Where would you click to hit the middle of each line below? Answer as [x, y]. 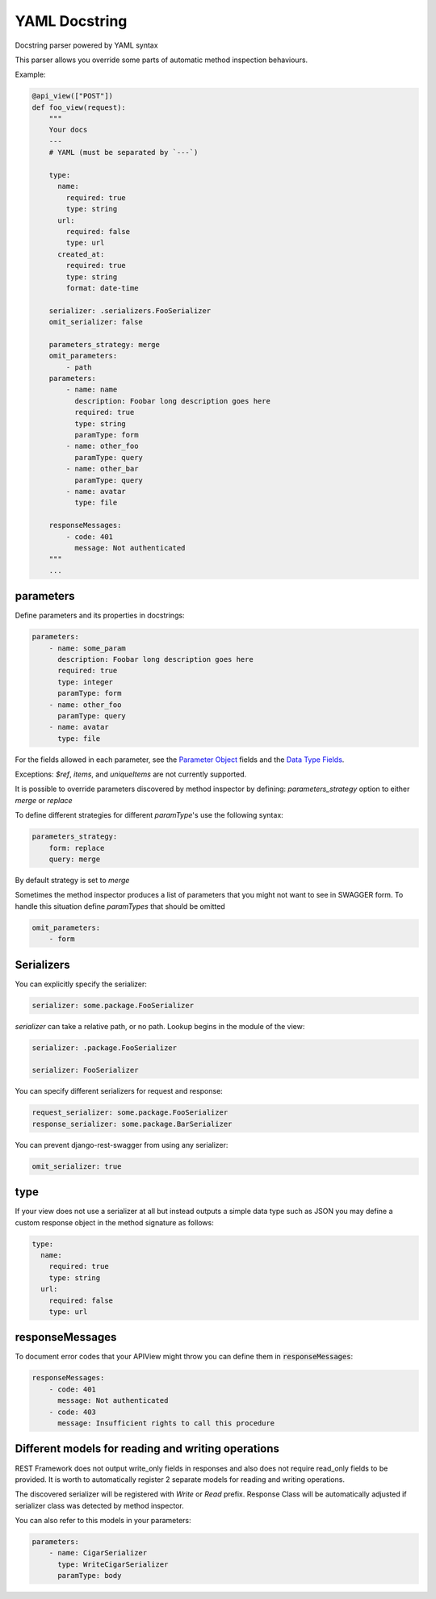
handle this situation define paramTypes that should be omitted [120, 906]
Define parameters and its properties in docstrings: [100, 615]
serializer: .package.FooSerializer [105, 1048]
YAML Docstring [71, 21]
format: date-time [102, 288]
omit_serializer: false [96, 322]
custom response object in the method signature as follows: [114, 1222]
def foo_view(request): [79, 107]
